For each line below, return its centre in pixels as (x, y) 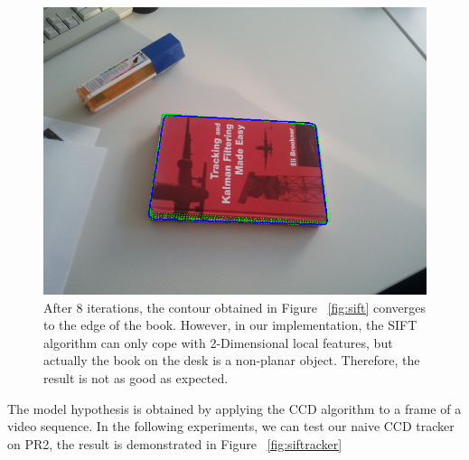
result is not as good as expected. (136, 377)
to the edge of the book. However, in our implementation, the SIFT (230, 325)
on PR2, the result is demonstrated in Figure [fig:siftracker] (175, 443)
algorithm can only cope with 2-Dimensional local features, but (218, 342)
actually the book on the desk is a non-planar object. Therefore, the (232, 360)
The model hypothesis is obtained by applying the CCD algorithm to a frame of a (234, 408)
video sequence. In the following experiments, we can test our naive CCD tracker (231, 426)
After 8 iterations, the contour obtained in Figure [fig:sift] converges (235, 307)
